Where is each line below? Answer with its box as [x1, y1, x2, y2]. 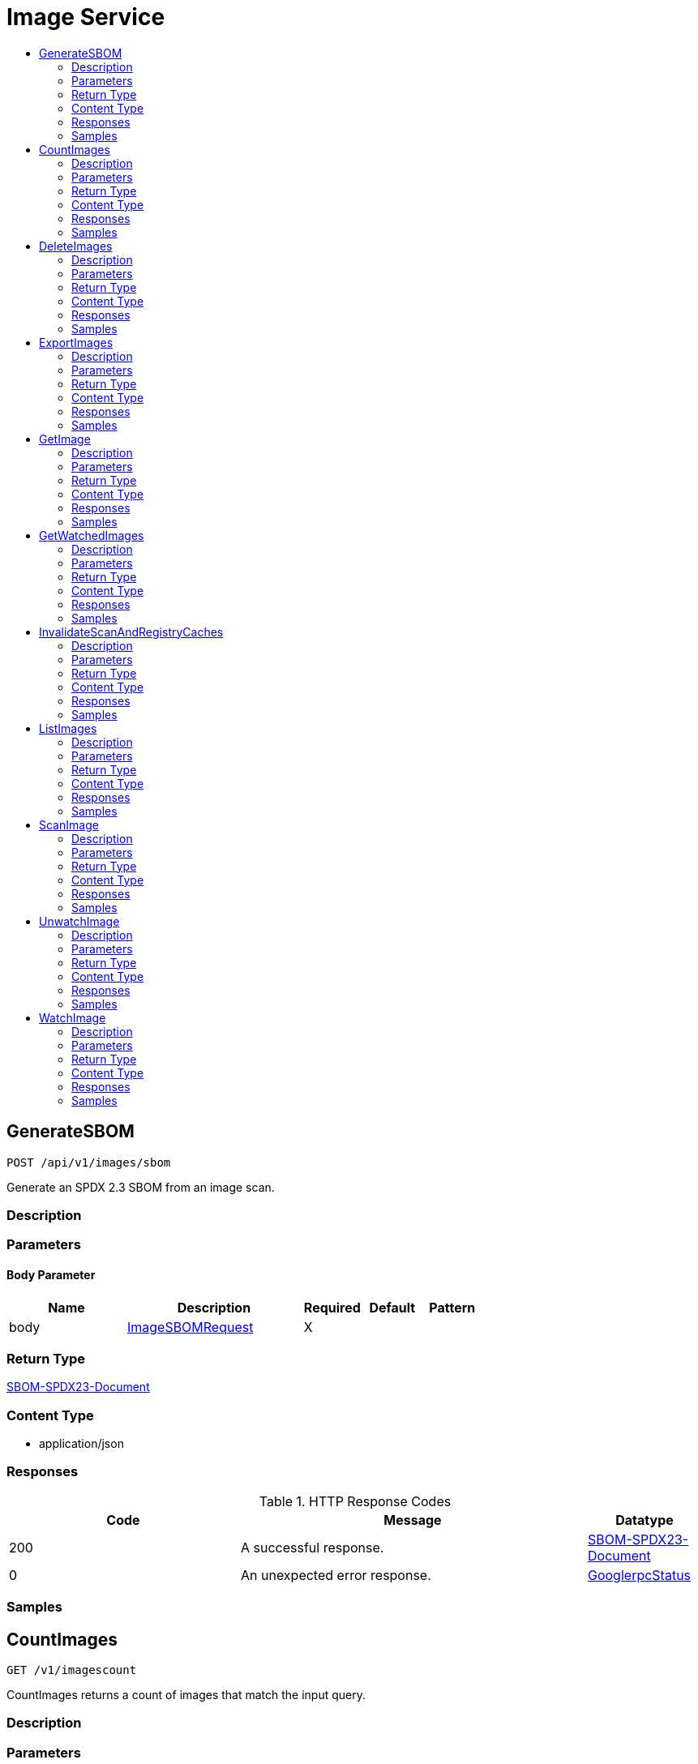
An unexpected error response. [240, 1566, 431, 1583]
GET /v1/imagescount [6, 1663, 137, 1677]
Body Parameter [6, 1267, 96, 1282]
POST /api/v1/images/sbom [6, 1155, 171, 1169]
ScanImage [39, 817, 99, 832]
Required [303, 1299, 361, 1316]
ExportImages [39, 335, 113, 349]
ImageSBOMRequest [126, 1318, 254, 1335]
